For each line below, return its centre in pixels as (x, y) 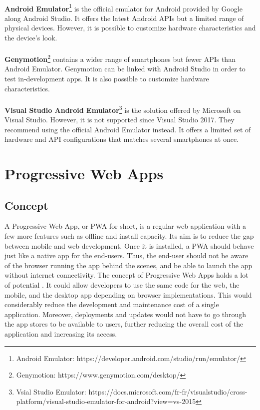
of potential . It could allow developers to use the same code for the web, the (122, 285)
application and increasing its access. (61, 333)
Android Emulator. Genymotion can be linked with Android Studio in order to (125, 69)
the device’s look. (31, 38)
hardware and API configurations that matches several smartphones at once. (122, 139)
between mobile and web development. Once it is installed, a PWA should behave (129, 245)
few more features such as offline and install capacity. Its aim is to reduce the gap (129, 236)
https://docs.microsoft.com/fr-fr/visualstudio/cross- (168, 391)
